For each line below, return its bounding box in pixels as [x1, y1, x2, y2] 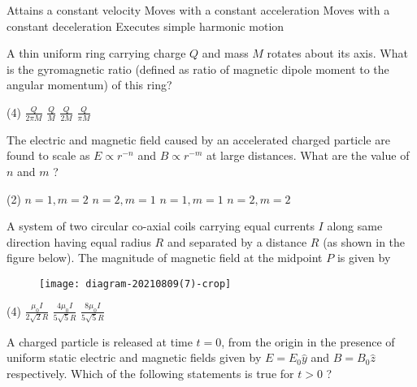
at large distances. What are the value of [206, 147, 410, 164]
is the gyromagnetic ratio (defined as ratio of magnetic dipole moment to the [7, 60, 389, 77]
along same [327, 217, 383, 234]
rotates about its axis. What [267, 45, 408, 62]
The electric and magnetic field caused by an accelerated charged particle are [7, 131, 390, 148]
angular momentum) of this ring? [7, 76, 172, 93]
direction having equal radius [7, 233, 151, 250]
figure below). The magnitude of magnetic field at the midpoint [7, 249, 323, 266]
